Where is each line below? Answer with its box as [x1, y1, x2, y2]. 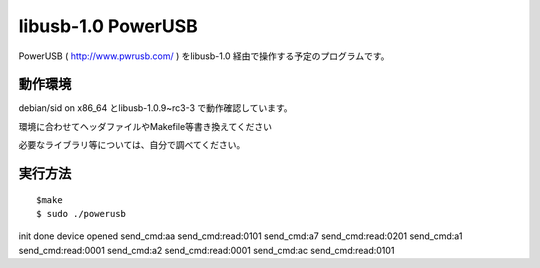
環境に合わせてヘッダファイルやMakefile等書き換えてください [18, 120, 273, 132]
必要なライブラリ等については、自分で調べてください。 [18, 139, 246, 151]
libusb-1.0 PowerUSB [18, 15, 199, 37]
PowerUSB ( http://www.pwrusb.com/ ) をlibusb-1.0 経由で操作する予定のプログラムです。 [18, 50, 390, 62]
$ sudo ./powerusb [36, 208, 127, 220]
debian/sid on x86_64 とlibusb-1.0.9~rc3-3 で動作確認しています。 [18, 102, 294, 114]
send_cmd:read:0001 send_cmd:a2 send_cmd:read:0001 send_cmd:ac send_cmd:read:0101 [18, 244, 395, 256]
